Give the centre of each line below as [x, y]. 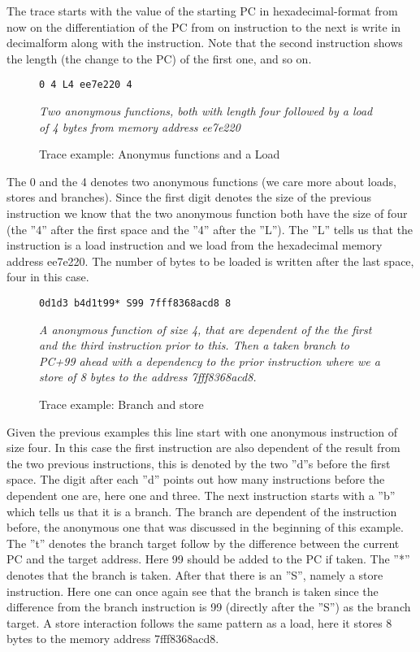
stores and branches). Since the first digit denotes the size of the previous [189, 197]
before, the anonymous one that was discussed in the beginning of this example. [205, 527]
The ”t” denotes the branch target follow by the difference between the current [203, 543]
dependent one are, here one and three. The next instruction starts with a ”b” [201, 495]
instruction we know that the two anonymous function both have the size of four [207, 213]
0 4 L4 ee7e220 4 [86, 85]
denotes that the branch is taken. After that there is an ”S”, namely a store [195, 574]
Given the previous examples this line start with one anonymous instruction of [202, 431]
